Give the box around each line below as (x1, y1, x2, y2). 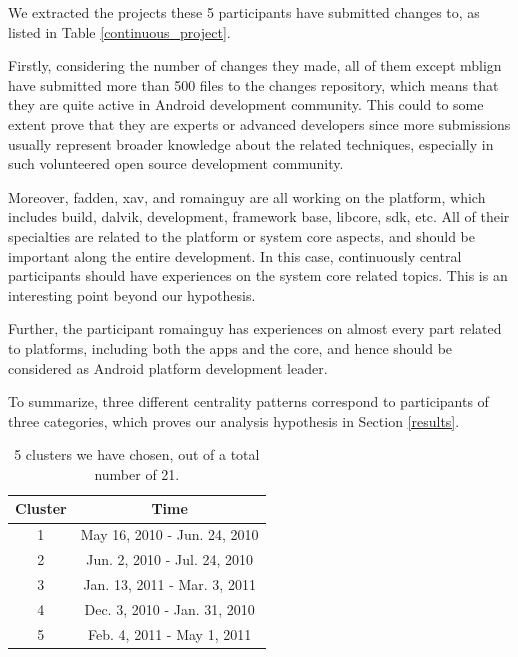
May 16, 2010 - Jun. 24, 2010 (80, 524, 259, 545)
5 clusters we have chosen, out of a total (14, 444, 260, 465)
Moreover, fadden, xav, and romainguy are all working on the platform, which (8, 186, 486, 207)
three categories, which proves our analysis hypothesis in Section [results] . (8, 410, 460, 431)
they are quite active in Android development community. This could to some (8, 94, 484, 115)
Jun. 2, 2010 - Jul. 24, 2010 (86, 549, 254, 570)
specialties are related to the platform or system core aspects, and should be (8, 225, 475, 246)
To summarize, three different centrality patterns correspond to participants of (8, 391, 489, 412)
